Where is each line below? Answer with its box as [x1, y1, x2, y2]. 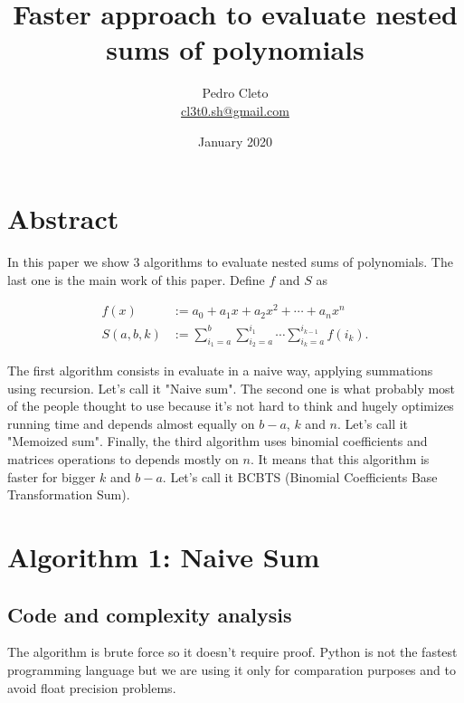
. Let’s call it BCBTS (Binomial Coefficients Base [162, 467, 438, 486]
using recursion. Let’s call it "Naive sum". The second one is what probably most [7, 378, 456, 397]
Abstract [7, 200, 119, 237]
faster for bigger [7, 467, 96, 486]
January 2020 [198, 131, 272, 150]
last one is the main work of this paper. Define [7, 270, 265, 289]
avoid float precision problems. [7, 678, 176, 697]
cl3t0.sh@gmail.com [181, 100, 289, 119]
